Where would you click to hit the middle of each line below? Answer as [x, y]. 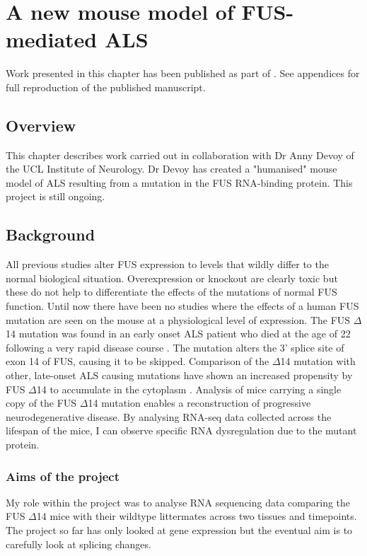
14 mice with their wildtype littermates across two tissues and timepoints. [197, 516]
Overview [41, 125]
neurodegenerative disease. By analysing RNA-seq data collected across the [169, 416]
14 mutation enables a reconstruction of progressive [199, 403]
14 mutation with [318, 361]
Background [51, 234]
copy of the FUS [41, 403]
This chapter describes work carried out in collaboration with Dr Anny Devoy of [180, 155]
